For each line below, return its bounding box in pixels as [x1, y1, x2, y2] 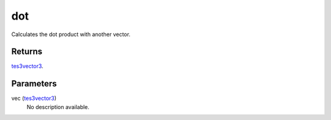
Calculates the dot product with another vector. [11, 31, 131, 38]
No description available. [26, 103, 90, 110]
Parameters [11, 78, 57, 89]
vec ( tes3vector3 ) [11, 95, 57, 102]
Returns [11, 47, 43, 57]
